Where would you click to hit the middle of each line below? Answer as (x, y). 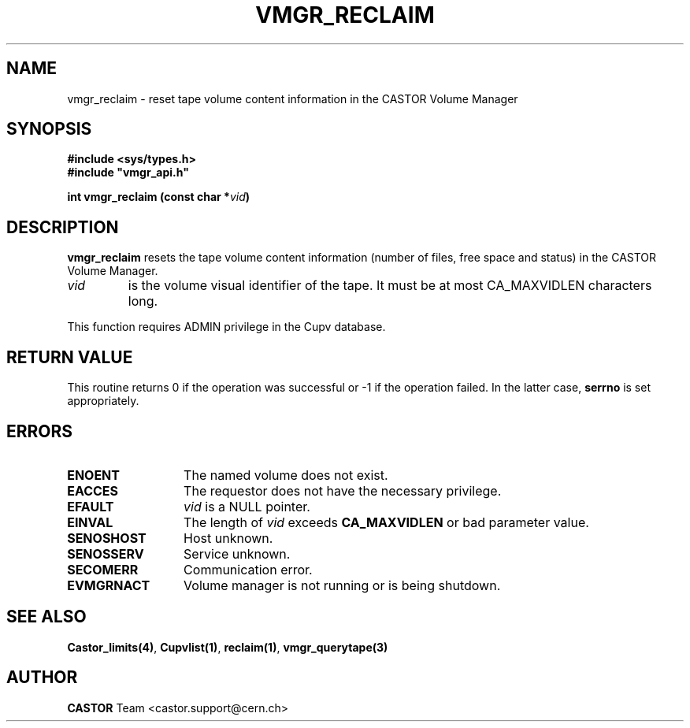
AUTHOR (42, 678)
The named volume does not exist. (286, 475)
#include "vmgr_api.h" (128, 173)
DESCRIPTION (63, 227)
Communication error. (248, 569)
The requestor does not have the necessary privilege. (343, 490)
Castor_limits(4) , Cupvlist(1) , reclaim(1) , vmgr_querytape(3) (228, 647)
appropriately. (103, 401)
